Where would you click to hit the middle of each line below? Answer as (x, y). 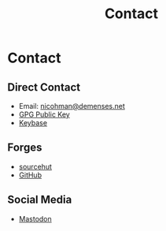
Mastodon (35, 218)
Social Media (40, 200)
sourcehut (35, 166)
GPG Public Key (44, 114)
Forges (25, 148)
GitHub (30, 175)
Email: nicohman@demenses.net (72, 106)
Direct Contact (44, 87)
